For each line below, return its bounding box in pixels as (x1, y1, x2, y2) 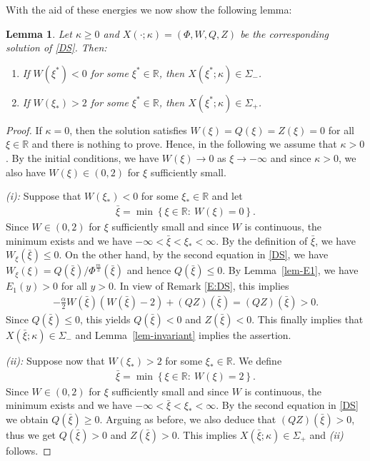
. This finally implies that (251, 311, 364, 326)
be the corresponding (240, 26, 329, 41)
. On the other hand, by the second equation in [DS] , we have (59, 247, 329, 262)
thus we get (6, 427, 56, 442)
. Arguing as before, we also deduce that (99, 411, 276, 426)
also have (6, 164, 46, 179)
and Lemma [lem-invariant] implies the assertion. (75, 327, 291, 342)
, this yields (79, 311, 131, 326)
